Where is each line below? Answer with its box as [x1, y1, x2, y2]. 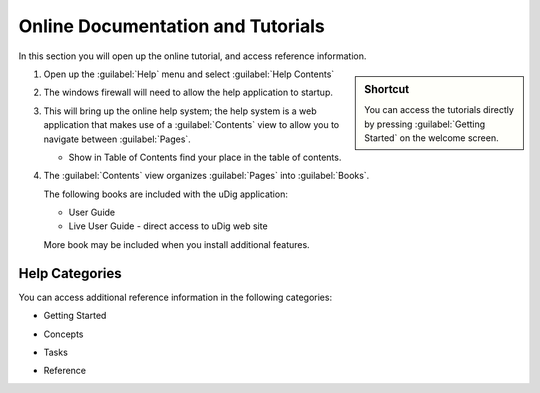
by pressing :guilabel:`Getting [364, 118, 486, 130]
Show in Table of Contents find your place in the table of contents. [68, 151, 342, 163]
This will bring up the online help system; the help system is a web [43, 105, 317, 117]
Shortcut [364, 82, 410, 96]
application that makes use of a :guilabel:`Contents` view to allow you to [43, 119, 340, 131]
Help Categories [18, 265, 122, 282]
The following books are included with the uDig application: [43, 188, 289, 200]
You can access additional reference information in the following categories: [18, 291, 333, 303]
